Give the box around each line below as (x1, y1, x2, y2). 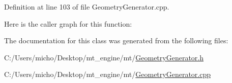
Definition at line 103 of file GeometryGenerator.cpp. (4, 2, 169, 12)
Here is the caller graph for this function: (4, 18, 132, 29)
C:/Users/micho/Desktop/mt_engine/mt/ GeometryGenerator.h (4, 52, 204, 62)
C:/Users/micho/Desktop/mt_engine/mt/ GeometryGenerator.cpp (4, 69, 211, 79)
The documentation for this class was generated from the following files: (4, 35, 228, 46)
